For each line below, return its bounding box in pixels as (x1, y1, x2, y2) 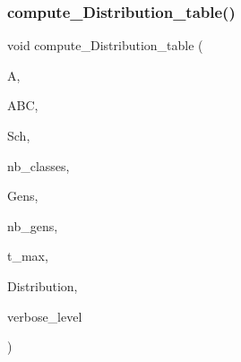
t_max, (7, 246, 48, 265)
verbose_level (7, 306, 82, 325)
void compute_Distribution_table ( (7, 36, 203, 55)
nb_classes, (7, 156, 70, 175)
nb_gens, (7, 216, 58, 235)
